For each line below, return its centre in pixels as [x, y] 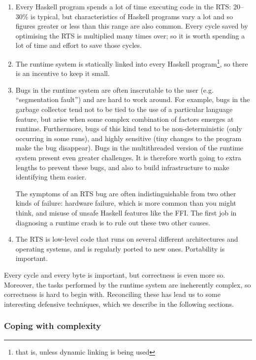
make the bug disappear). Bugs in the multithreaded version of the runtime [129, 148]
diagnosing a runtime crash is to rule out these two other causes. [113, 222]
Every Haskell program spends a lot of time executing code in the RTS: [123, 6]
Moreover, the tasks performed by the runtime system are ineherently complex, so [128, 284]
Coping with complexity [53, 326]
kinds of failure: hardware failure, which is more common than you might [126, 203]
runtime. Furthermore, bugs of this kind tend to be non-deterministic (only [129, 128]
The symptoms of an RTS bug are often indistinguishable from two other [126, 193]
